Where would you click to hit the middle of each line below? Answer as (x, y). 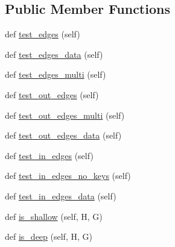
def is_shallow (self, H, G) (54, 216)
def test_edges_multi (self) (56, 74)
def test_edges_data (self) (54, 54)
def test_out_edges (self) (52, 94)
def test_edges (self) (43, 34)
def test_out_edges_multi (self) (65, 115)
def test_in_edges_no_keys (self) (68, 176)
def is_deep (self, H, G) (49, 236)
